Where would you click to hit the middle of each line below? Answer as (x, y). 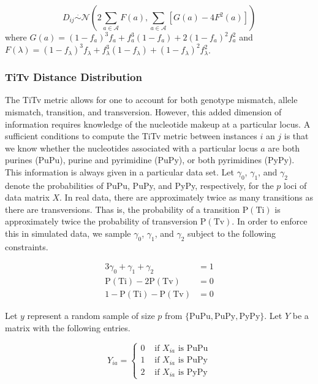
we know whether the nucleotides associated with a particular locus (131, 148)
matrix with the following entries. (68, 327)
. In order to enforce (270, 221)
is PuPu (193, 348)
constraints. (27, 246)
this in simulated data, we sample (68, 233)
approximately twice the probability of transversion (101, 221)
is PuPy (193, 360)
